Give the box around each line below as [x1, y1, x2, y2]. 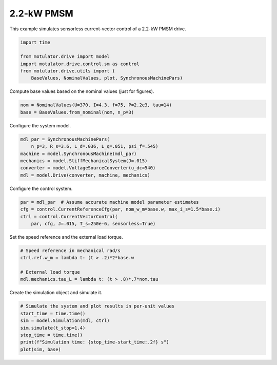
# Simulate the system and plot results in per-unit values [20, 303, 175, 309]
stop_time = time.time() [20, 332, 83, 338]
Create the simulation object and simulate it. [9, 290, 103, 296]
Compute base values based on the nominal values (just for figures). [9, 88, 154, 94]
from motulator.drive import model [20, 54, 110, 60]
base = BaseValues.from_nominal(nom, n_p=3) [20, 109, 134, 115]
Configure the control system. [9, 185, 73, 191]
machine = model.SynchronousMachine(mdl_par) [20, 150, 137, 157]
